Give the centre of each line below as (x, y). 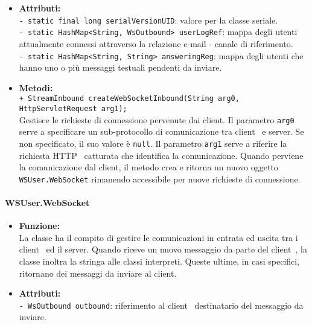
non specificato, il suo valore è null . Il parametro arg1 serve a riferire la (153, 143)
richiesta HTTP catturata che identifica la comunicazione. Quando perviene (161, 155)
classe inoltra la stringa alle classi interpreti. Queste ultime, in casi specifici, (159, 261)
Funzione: (39, 226)
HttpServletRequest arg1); (73, 109)
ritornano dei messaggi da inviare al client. (98, 273)
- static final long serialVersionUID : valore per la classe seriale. (148, 20)
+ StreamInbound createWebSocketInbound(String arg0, (129, 99)
